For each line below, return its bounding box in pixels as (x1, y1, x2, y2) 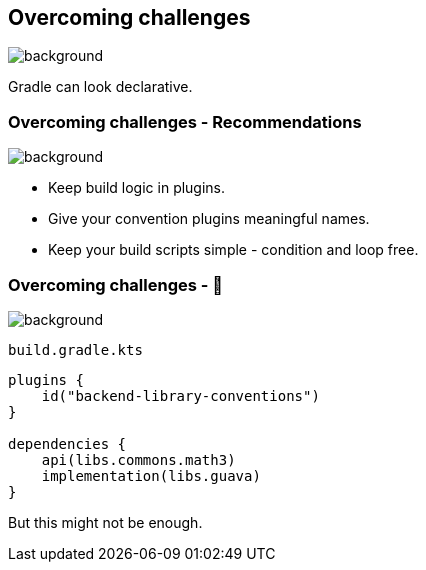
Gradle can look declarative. (8, 78, 193, 96)
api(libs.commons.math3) (41, 451, 236, 468)
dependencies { (8, 435, 127, 452)
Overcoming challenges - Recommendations (8, 111, 362, 132)
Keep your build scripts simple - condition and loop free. (48, 241, 419, 259)
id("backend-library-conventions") (41, 387, 320, 404)
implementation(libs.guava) (41, 467, 261, 484)
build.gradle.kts (8, 341, 143, 358)
